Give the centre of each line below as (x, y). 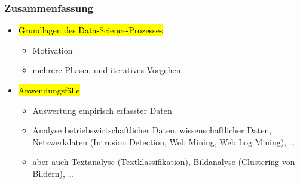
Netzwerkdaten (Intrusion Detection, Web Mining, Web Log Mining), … (164, 141)
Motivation (53, 50)
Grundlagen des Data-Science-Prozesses (91, 30)
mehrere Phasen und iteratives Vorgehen (107, 70)
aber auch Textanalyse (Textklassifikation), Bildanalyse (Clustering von (164, 162)
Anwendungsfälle (49, 90)
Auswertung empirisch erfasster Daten (102, 110)
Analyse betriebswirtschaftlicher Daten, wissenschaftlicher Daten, (152, 130)
